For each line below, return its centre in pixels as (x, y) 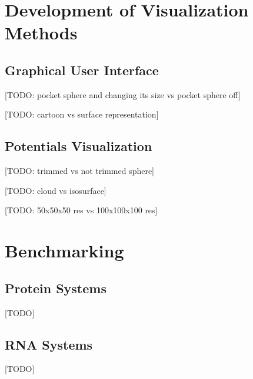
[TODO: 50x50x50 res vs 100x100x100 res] (81, 210)
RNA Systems (49, 344)
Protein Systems (56, 288)
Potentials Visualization (79, 146)
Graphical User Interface (82, 70)
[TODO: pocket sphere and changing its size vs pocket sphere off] (123, 94)
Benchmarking (64, 251)
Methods (41, 33)
